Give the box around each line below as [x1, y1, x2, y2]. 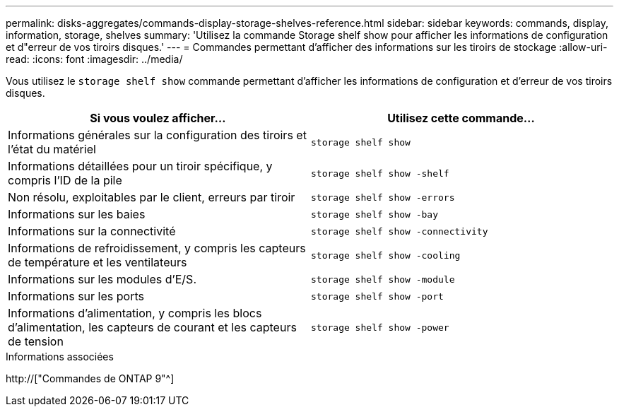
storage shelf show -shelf [311, 167, 449, 179]
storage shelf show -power [311, 322, 449, 333]
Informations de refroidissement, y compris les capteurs [8, 241, 306, 255]
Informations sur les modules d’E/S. [8, 272, 196, 286]
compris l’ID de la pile [8, 173, 122, 187]
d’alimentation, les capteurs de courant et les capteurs [8, 320, 297, 334]
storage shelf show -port [311, 290, 444, 302]
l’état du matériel [8, 142, 96, 156]
